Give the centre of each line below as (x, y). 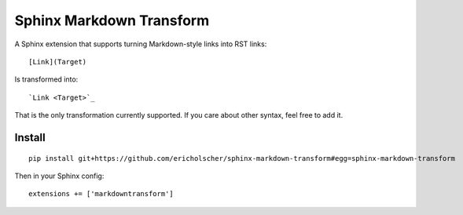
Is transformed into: (46, 79)
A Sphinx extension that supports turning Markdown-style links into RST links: (141, 44)
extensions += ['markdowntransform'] (101, 194)
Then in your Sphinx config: (59, 176)
